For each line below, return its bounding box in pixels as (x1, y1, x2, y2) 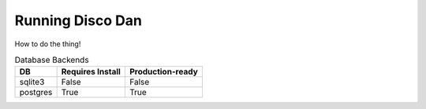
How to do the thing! (14, 39, 81, 49)
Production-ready (129, 67, 199, 78)
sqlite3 (19, 77, 45, 88)
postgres (19, 87, 53, 98)
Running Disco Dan (14, 12, 142, 29)
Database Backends (14, 55, 90, 66)
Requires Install (61, 67, 121, 78)
